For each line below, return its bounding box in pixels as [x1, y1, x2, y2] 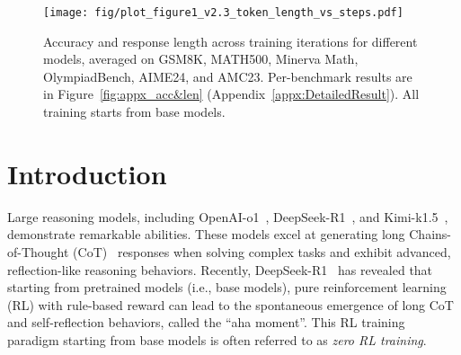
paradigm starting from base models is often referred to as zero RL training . [7, 330, 427, 349]
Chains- [409, 225, 452, 244]
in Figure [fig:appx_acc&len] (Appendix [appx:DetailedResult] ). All [43, 84, 420, 103]
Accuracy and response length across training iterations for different [43, 31, 418, 50]
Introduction [7, 155, 167, 191]
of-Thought [7, 242, 69, 261]
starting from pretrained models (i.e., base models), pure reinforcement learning [7, 278, 447, 297]
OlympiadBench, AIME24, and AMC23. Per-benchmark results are [43, 67, 412, 85]
